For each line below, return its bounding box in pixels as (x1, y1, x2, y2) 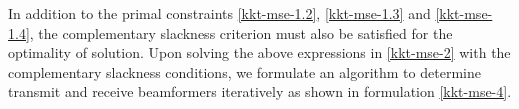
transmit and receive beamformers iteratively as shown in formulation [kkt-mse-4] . (8, 81, 512, 102)
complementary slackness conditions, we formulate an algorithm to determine (8, 61, 481, 82)
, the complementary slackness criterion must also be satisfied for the (29, 22, 453, 43)
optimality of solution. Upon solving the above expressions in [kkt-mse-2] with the (8, 42, 511, 63)
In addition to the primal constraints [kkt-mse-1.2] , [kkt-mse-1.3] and (8, 3, 431, 23)
